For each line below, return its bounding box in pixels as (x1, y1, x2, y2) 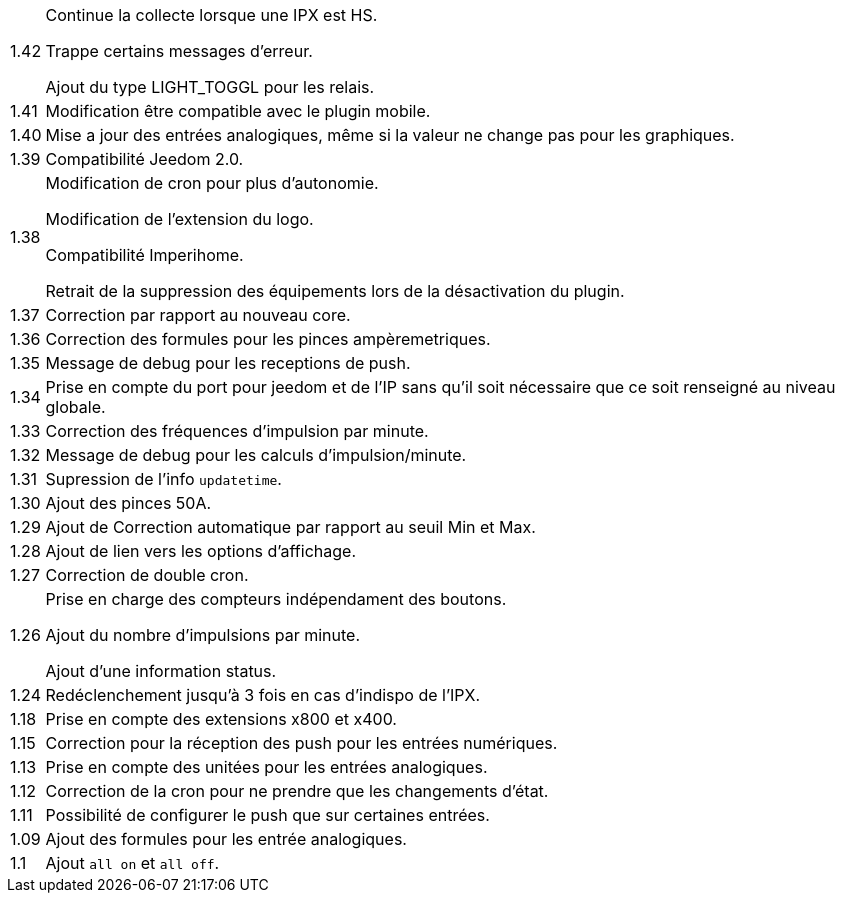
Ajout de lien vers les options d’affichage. (45, 541, 356, 561)
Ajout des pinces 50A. (45, 493, 212, 513)
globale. (45, 397, 106, 417)
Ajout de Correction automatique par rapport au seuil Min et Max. (45, 517, 536, 537)
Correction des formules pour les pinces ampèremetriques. (45, 329, 491, 349)
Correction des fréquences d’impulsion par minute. (45, 421, 429, 441)
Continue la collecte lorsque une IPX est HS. (45, 5, 378, 25)
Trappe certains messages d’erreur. (45, 41, 313, 61)
